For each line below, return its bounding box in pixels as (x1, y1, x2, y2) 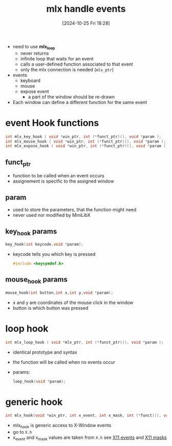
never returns (20, 50, 49, 56)
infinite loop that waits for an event (20, 55, 94, 62)
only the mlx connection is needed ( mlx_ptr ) (20, 66, 114, 72)
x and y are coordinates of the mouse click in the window (12, 299, 134, 306)
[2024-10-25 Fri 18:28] (62, 20, 110, 26)
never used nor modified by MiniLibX (12, 212, 91, 218)
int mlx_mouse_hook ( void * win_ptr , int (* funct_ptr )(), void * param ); (5, 139, 166, 144)
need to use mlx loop (12, 43, 55, 51)
